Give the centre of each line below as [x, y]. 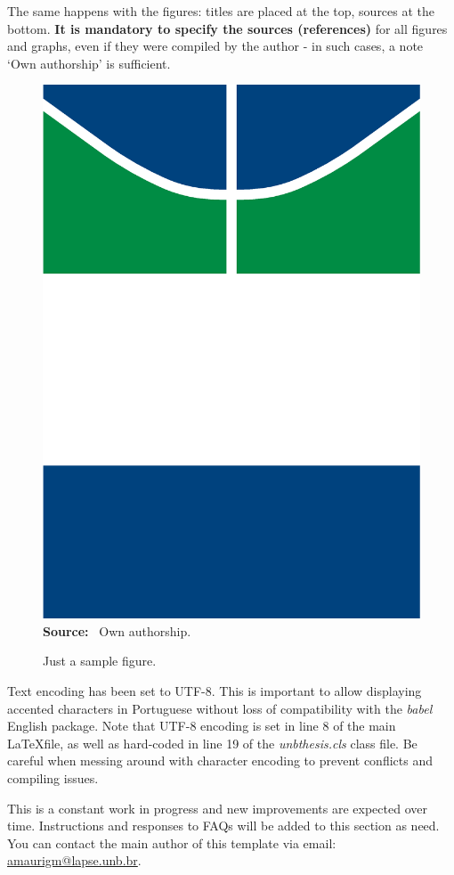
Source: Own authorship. [117, 630]
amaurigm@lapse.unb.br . [74, 860]
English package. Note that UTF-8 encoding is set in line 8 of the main [202, 726]
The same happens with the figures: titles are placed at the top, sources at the [221, 11]
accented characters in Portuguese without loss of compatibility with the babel [220, 708]
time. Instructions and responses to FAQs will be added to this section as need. [223, 826]
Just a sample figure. [100, 661]
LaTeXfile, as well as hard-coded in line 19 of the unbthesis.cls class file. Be [212, 743]
